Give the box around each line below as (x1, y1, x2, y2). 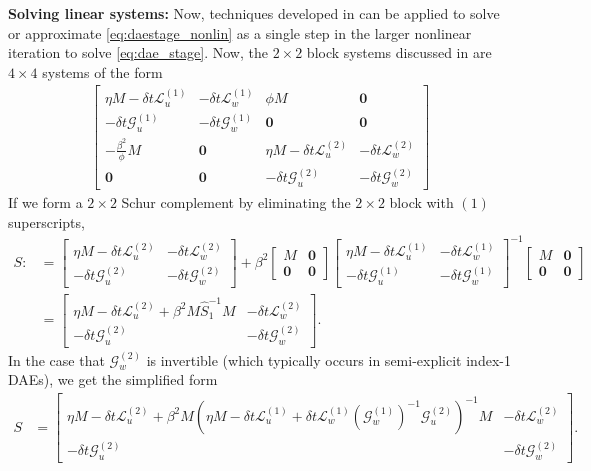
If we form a (8, 191, 83, 212)
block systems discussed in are (306, 42, 492, 63)
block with (389, 191, 454, 212)
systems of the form (42, 61, 163, 82)
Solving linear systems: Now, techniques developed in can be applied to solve (8, 3, 500, 23)
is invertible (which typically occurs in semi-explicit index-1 (146, 349, 511, 370)
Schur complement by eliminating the (121, 191, 351, 212)
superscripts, (8, 211, 85, 232)
